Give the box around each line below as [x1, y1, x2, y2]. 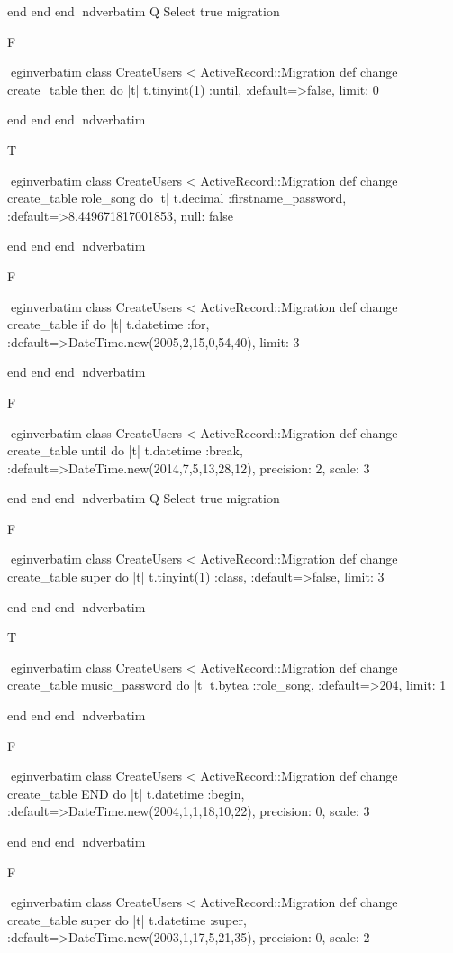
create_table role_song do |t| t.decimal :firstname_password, [7, 188, 347, 207]
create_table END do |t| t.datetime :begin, [7, 783, 245, 802]
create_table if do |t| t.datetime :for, [7, 315, 210, 334]
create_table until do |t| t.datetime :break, [7, 441, 243, 460]
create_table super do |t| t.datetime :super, [7, 910, 247, 929]
